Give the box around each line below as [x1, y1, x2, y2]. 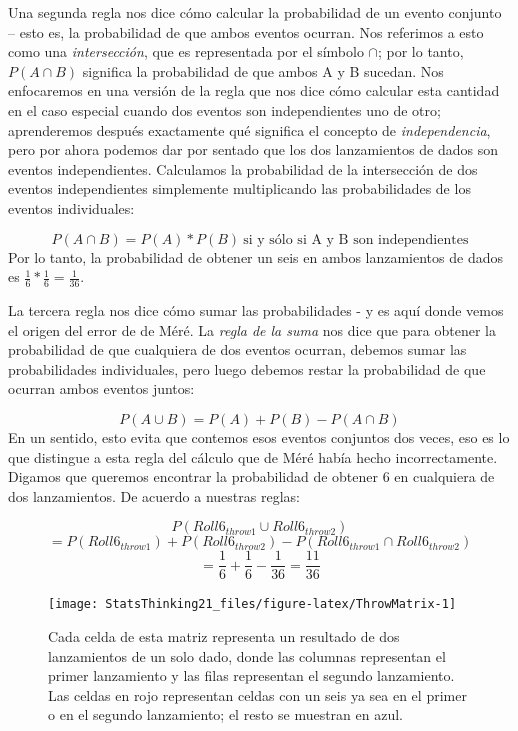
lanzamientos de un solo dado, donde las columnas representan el [48, 645, 446, 666]
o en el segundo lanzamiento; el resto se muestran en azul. [48, 704, 403, 725]
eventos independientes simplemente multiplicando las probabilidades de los [8, 178, 471, 199]
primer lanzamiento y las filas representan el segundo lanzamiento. [48, 665, 455, 686]
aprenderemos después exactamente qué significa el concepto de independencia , [8, 119, 491, 140]
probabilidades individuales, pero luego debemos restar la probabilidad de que [8, 358, 486, 379]
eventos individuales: [8, 197, 135, 218]
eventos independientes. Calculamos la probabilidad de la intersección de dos [8, 158, 478, 179]
